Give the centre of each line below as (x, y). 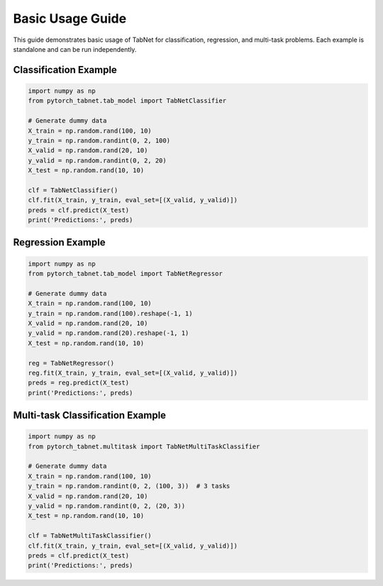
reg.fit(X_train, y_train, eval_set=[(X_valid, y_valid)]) (133, 373)
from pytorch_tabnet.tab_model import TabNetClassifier (127, 101)
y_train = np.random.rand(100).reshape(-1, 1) (110, 313)
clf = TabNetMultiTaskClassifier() (90, 536)
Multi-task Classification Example (90, 415)
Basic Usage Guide (70, 18)
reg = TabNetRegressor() (71, 363)
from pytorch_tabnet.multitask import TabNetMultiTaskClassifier (144, 446)
